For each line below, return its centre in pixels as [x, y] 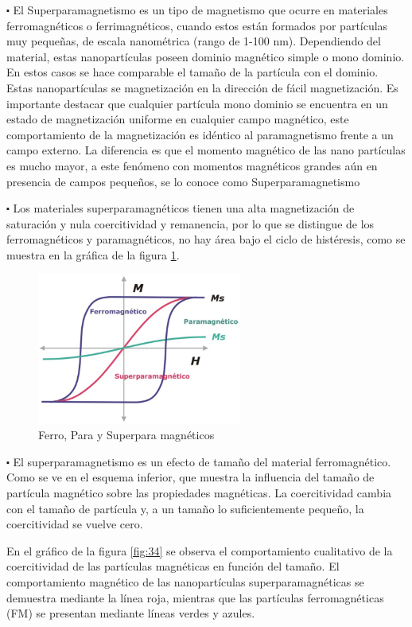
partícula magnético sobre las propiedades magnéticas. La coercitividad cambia [199, 492]
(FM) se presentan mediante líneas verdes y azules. [131, 613]
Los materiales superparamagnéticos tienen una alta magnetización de [184, 208]
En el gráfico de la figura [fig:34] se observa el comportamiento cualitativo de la [200, 550]
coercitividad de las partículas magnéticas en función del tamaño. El [173, 566]
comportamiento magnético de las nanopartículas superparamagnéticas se [185, 581]
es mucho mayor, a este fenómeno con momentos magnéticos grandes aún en [192, 165]
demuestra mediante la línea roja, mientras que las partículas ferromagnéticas [195, 597]
